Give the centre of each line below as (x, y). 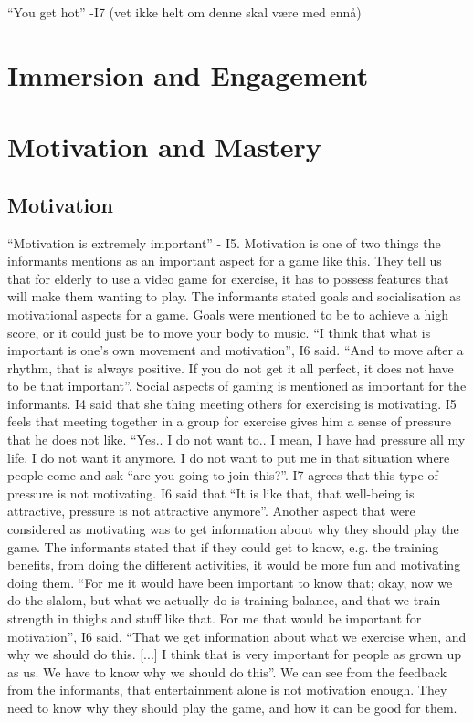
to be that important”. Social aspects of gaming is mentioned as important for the (237, 386)
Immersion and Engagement (188, 74)
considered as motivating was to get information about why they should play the (233, 529)
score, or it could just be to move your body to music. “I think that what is (219, 332)
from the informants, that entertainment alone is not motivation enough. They (227, 690)
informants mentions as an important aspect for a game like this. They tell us (225, 261)
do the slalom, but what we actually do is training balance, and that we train (224, 600)
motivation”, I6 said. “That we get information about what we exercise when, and (237, 636)
